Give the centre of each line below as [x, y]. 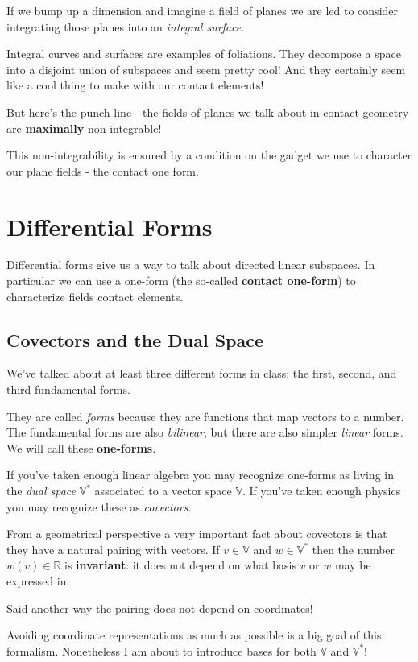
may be [353, 565]
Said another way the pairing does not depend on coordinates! [160, 608]
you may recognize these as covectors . [99, 506]
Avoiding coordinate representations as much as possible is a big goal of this [194, 635]
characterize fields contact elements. [95, 296]
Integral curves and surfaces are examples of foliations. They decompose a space [204, 54]
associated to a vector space [163, 491]
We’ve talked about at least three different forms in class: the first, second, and [202, 373]
